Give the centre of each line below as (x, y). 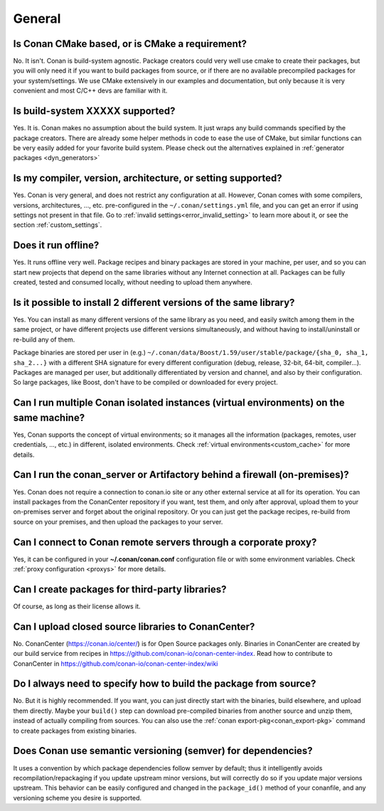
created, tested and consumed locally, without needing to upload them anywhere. (133, 282)
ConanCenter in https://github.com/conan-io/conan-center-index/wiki (116, 663)
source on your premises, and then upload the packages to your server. (118, 521)
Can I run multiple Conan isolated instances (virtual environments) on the (179, 403)
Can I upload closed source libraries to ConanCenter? (134, 626)
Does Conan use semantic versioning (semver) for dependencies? (163, 751)
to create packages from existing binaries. (75, 731)
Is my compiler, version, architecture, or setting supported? (148, 178)
